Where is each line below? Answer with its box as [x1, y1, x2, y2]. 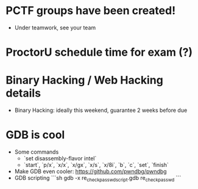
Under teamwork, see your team [14, 24, 96, 31]
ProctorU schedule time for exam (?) [5, 45, 193, 59]
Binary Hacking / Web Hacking [5, 73, 164, 87]
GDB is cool [5, 128, 65, 142]
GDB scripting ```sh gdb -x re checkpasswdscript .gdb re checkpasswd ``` [14, 174, 182, 183]
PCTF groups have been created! [5, 4, 176, 18]
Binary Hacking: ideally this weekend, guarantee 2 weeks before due [14, 106, 188, 114]
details [5, 86, 41, 100]
